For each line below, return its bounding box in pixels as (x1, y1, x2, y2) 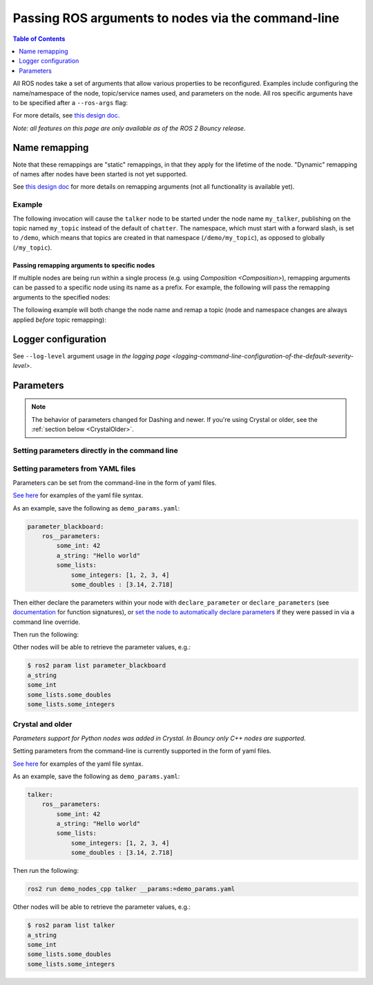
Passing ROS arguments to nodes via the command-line (12, 10, 340, 26)
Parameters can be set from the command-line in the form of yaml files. (12, 478, 217, 487)
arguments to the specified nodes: (12, 293, 111, 301)
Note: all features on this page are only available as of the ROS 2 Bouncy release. (12, 124, 246, 132)
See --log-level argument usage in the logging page (12, 351, 171, 360)
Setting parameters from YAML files (12, 464, 136, 474)
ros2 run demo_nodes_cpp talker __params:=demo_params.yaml (27, 885, 236, 893)
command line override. (12, 618, 81, 626)
